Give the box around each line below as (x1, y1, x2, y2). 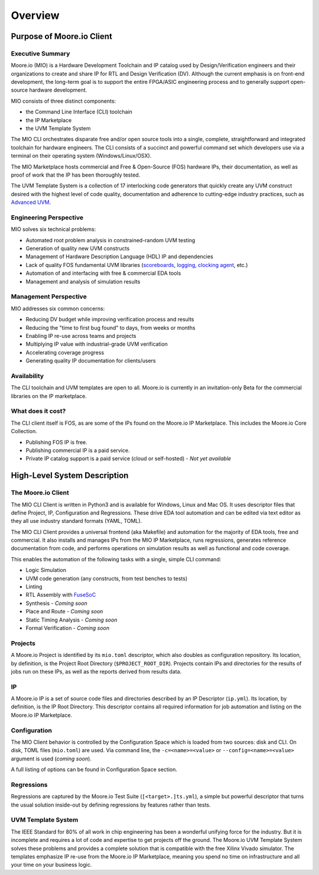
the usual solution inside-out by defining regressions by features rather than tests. (11, 801, 211, 808)
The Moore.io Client (11, 489, 69, 497)
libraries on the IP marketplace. (11, 392, 87, 399)
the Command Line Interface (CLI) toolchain (25, 108, 132, 115)
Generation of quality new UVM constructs (25, 245, 130, 252)
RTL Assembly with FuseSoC (25, 591, 96, 598)
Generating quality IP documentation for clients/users (25, 357, 156, 365)
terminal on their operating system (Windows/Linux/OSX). (11, 152, 152, 160)
